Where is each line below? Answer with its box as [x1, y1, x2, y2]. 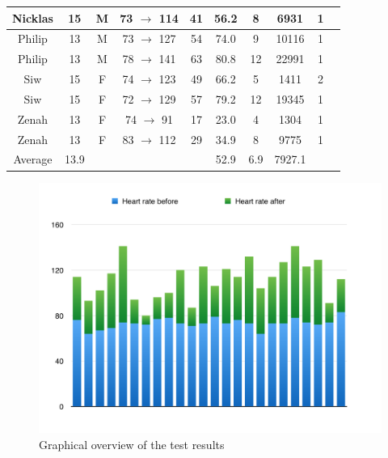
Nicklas [12, 9, 53, 26]
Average [13, 151, 53, 168]
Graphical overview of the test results [39, 435, 225, 452]
